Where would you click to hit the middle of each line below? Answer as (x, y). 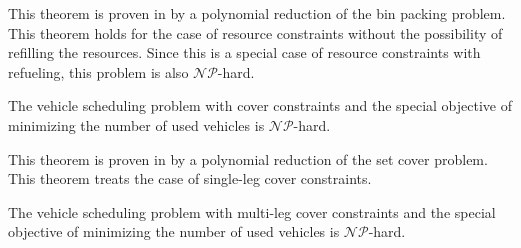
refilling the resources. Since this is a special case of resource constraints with (244, 52)
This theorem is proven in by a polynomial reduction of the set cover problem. (248, 158)
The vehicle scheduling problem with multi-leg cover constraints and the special (252, 211)
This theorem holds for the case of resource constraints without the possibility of (255, 32)
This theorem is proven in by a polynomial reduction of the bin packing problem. (257, 13)
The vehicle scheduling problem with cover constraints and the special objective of (260, 105)
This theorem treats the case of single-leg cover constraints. (190, 178)
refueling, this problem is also (98, 71)
